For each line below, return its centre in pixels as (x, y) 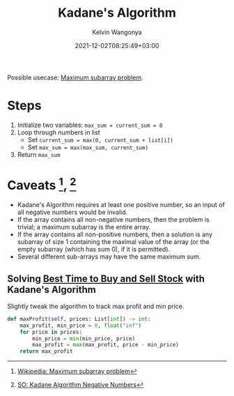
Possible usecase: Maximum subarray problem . (76, 77)
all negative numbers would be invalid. (72, 212)
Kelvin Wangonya (117, 32)
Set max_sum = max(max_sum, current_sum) (88, 147)
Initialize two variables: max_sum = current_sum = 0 (90, 125)
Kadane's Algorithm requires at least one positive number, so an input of (121, 205)
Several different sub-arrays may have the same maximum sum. (109, 257)
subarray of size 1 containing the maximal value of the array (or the (113, 242)
